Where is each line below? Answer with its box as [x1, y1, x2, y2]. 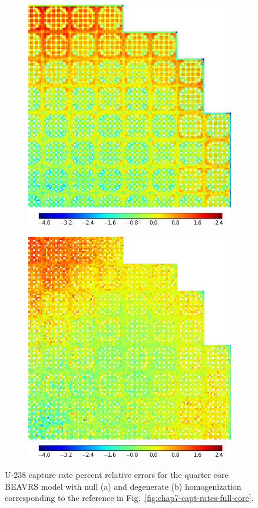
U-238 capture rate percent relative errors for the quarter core [5, 468, 229, 480]
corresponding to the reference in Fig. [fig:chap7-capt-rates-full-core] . [5, 491, 254, 504]
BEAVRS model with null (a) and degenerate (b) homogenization [5, 480, 242, 492]
